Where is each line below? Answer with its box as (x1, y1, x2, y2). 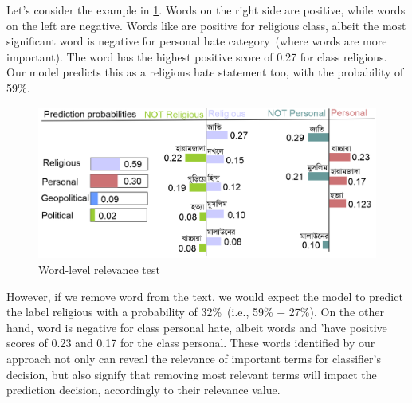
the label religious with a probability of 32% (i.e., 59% (6, 303, 273, 320)
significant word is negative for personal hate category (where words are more (6, 33, 387, 49)
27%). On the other (288, 303, 384, 320)
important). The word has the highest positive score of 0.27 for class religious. (6, 48, 387, 65)
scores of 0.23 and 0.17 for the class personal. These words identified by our (6, 335, 375, 351)
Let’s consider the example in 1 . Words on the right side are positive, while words (6, 2, 406, 18)
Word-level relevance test (38, 260, 160, 277)
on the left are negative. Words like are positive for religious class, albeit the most (6, 17, 406, 33)
